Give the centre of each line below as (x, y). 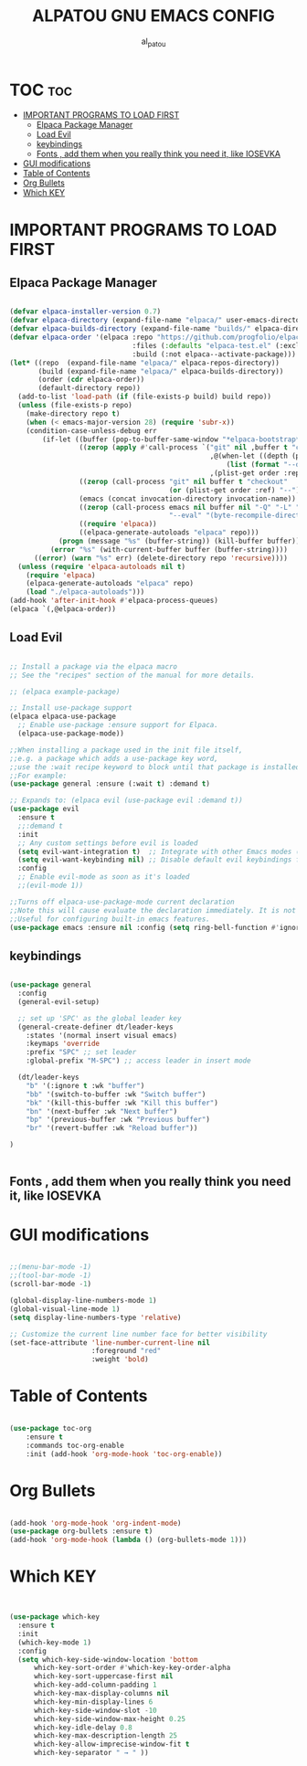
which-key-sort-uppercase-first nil (103, 1676)
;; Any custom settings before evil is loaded (108, 843)
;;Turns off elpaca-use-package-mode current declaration (122, 902)
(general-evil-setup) (59, 1001)
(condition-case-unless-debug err (91, 430)
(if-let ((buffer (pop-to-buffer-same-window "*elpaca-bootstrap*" (173, 439)
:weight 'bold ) (120, 1359)
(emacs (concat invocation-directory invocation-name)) (188, 499)
